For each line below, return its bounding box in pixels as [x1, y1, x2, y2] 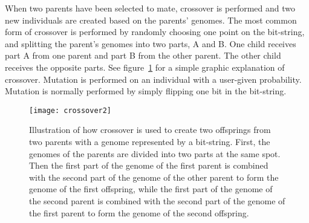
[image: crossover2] [29, 106, 112, 115]
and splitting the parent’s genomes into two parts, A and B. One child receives [5, 37, 296, 50]
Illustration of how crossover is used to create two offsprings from [29, 123, 271, 136]
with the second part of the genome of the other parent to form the [29, 170, 279, 183]
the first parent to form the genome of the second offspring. [29, 206, 249, 219]
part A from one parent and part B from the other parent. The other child [5, 49, 281, 62]
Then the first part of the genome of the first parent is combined [29, 159, 268, 172]
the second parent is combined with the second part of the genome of [29, 194, 285, 207]
